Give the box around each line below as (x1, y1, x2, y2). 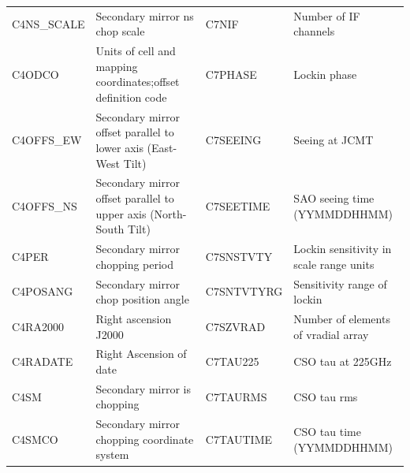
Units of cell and (95, 43, 176, 59)
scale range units (293, 255, 375, 272)
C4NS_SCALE (12, 15, 85, 32)
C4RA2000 (12, 318, 64, 334)
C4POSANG (12, 283, 73, 300)
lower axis (95, 140, 143, 155)
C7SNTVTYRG (205, 283, 283, 300)
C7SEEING (205, 132, 262, 148)
